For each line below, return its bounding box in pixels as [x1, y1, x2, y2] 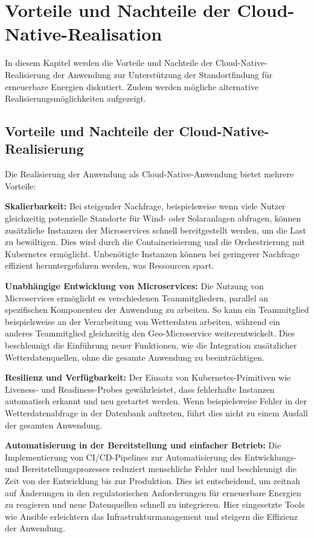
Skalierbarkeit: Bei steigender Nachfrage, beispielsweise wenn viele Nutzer [5, 200, 286, 212]
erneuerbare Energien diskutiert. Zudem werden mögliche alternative [5, 80, 259, 93]
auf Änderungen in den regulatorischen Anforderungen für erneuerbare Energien [5, 486, 301, 499]
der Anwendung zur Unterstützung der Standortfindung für [53, 68, 273, 80]
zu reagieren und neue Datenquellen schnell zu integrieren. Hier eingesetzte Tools [5, 498, 305, 511]
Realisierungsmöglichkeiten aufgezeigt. [5, 92, 146, 105]
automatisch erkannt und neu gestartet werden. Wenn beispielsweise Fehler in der [5, 395, 307, 407]
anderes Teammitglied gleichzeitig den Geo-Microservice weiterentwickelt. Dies [5, 327, 295, 340]
